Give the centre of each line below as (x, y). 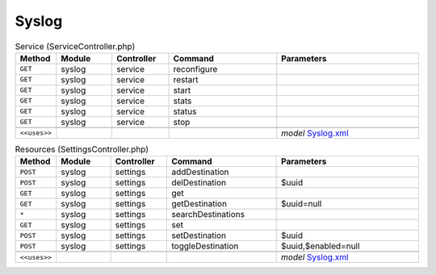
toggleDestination (205, 246)
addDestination (200, 172)
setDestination (198, 235)
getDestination (199, 204)
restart (186, 79)
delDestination (198, 183)
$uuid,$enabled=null (321, 246)
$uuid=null (302, 204)
